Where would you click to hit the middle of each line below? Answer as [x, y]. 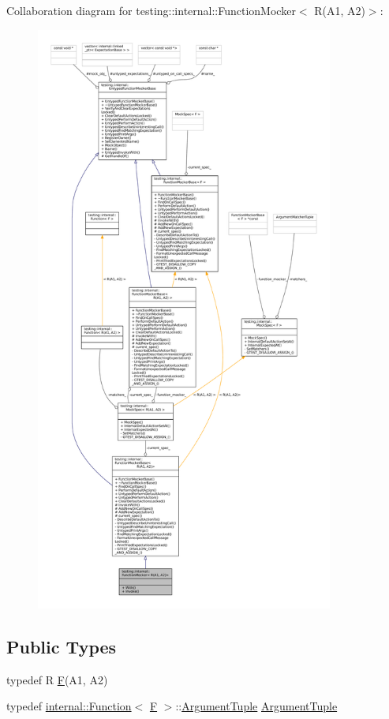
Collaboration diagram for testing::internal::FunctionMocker [151, 10]
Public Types [62, 646]
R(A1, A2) [340, 10]
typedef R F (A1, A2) [57, 679]
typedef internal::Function [69, 706]
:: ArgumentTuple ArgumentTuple [256, 706]
